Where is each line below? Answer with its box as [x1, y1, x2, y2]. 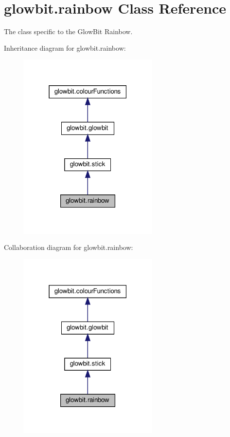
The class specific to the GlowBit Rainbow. [4, 26, 133, 37]
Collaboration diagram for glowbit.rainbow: [4, 242, 133, 252]
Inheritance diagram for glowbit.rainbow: [4, 42, 126, 53]
